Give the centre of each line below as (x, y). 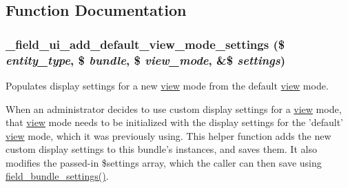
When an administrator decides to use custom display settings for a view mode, (174, 108)
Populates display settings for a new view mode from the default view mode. (167, 85)
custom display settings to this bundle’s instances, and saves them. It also (161, 149)
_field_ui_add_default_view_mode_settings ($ (145, 44)
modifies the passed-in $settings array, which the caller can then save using (164, 162)
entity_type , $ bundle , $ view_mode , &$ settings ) (146, 60)
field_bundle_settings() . (57, 176)
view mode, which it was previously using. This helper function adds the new (168, 135)
